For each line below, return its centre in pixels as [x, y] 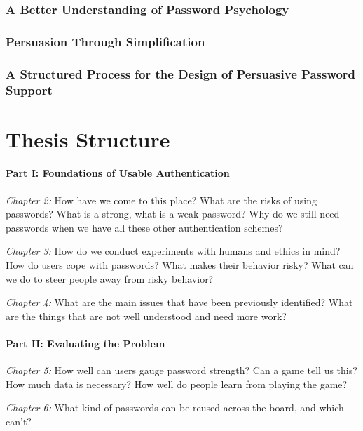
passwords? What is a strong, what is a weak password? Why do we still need [173, 214]
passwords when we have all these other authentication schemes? [144, 227]
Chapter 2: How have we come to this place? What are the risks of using [162, 200]
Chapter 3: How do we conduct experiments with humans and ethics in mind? [173, 251]
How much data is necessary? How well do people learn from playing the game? [177, 384]
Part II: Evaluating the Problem [85, 343]
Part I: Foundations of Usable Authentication [118, 173]
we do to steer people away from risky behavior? [110, 278]
